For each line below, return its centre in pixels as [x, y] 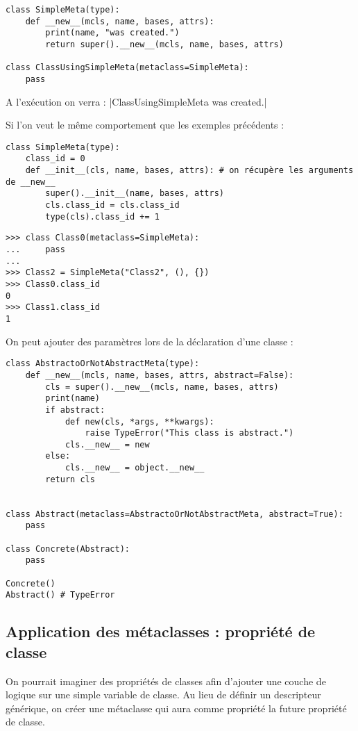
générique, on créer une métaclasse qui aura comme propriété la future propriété [176, 708]
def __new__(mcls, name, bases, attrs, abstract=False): [160, 375]
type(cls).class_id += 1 [102, 216]
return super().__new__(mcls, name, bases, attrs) [164, 44]
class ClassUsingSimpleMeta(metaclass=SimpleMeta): [127, 68]
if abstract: [75, 410]
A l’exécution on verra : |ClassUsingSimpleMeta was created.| [136, 101]
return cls [70, 479]
